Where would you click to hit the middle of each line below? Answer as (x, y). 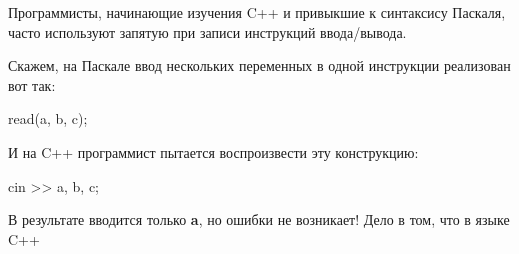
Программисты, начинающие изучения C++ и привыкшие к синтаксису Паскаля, (257, 12)
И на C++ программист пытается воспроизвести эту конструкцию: (213, 151)
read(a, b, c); (48, 118)
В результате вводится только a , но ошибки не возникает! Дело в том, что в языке (259, 219)
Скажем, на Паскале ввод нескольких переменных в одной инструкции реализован (259, 65)
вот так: (32, 84)
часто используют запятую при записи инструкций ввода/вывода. (207, 31)
